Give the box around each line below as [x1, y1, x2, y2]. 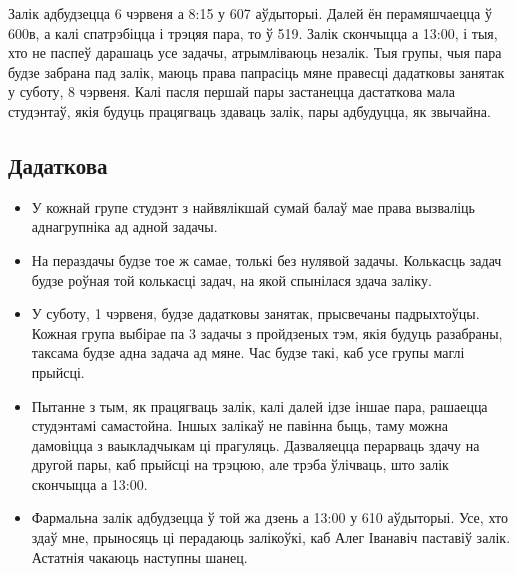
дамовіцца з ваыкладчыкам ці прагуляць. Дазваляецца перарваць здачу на [31, 434, 480, 455]
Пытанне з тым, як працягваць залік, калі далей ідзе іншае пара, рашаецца [31, 395, 488, 416]
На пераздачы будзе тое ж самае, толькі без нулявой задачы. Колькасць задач [31, 249, 502, 270]
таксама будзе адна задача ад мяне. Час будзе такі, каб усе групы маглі [31, 342, 465, 363]
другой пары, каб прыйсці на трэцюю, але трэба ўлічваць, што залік [31, 454, 449, 475]
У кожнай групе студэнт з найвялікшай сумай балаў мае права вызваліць [31, 196, 475, 217]
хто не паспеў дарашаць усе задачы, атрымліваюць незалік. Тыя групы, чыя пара [8, 42, 502, 63]
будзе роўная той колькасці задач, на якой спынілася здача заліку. [31, 269, 432, 290]
